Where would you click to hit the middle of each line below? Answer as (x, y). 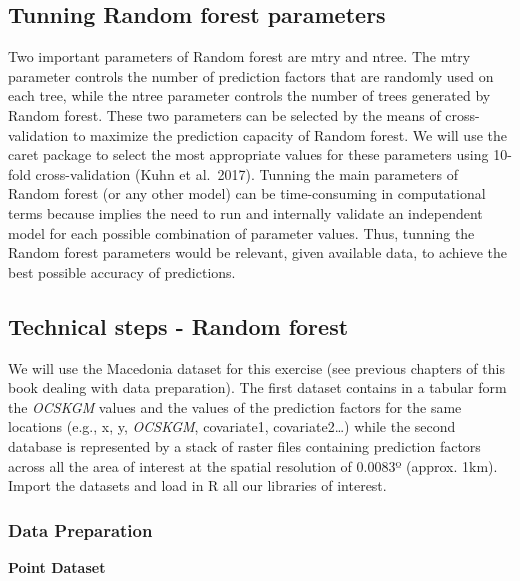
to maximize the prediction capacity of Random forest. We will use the (289, 134)
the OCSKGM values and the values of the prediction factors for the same (235, 406)
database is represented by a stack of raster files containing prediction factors (244, 445)
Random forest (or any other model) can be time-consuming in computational (247, 193)
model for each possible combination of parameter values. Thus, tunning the (241, 232)
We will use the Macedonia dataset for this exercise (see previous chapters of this (256, 367)
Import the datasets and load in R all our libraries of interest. (197, 485)
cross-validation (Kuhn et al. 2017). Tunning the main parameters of (246, 173)
